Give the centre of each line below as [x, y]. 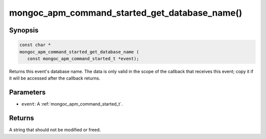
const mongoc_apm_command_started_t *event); [83, 58]
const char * [35, 45]
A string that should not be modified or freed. [55, 130]
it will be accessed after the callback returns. [55, 78]
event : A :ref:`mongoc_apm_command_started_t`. [72, 104]
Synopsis [24, 30]
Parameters [27, 93]
